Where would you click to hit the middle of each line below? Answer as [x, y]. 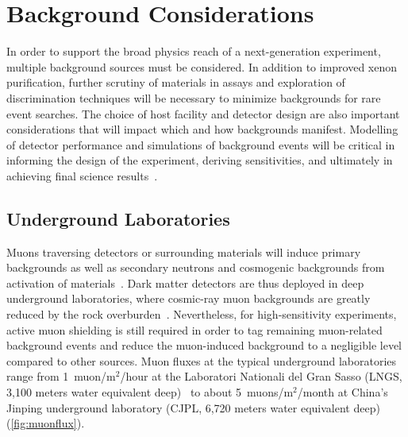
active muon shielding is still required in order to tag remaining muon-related [194, 329]
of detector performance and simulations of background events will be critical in [201, 144]
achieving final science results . [82, 175]
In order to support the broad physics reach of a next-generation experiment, [194, 51]
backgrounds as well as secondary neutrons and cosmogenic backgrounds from [196, 267]
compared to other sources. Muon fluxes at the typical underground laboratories [202, 360]
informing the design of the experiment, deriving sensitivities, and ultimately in [200, 160]
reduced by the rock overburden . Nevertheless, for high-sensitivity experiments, [202, 314]
